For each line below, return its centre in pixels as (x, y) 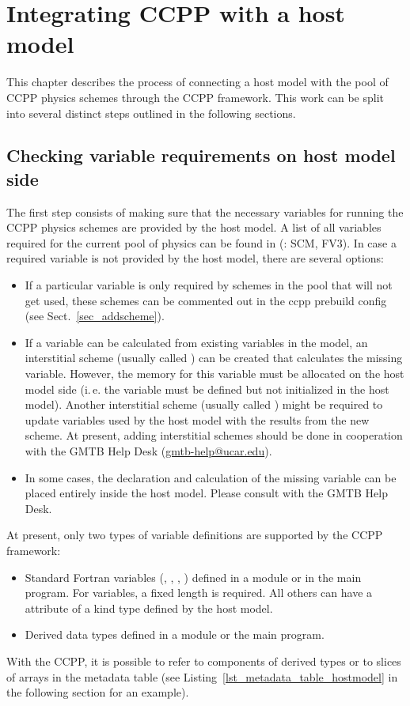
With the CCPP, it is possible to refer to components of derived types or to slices (204, 661)
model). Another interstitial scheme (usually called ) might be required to (204, 404)
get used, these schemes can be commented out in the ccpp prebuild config (206, 300)
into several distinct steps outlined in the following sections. (151, 113)
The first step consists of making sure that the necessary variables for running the (205, 211)
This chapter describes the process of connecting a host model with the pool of (197, 82)
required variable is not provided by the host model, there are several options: (195, 258)
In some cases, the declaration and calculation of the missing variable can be (211, 477)
